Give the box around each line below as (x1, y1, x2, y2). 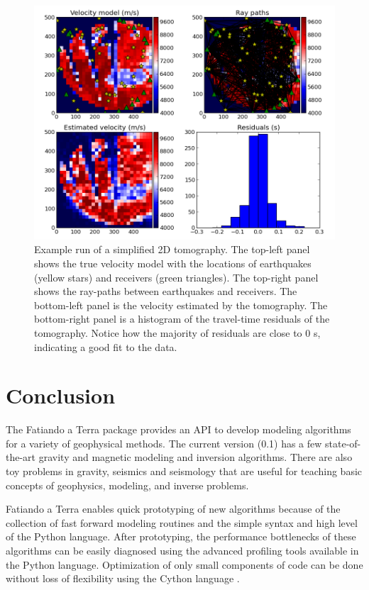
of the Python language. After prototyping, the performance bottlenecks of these (6, 529, 356, 544)
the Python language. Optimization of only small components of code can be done (6, 557, 363, 572)
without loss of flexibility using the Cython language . (6, 571, 240, 586)
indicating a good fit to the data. (34, 339, 177, 354)
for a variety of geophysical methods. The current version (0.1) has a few (6, 435, 322, 450)
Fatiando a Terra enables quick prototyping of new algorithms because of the (6, 501, 341, 516)
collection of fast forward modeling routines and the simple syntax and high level (6, 515, 358, 530)
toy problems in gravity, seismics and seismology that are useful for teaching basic (6, 464, 363, 479)
